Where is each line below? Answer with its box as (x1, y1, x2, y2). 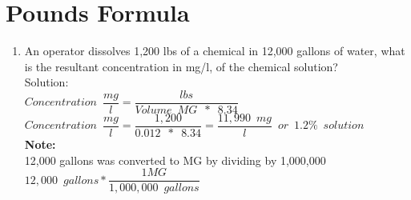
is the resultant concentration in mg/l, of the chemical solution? (24, 58, 338, 74)
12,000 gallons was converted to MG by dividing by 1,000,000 (24, 151, 326, 168)
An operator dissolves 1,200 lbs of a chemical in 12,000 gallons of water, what (24, 42, 405, 59)
